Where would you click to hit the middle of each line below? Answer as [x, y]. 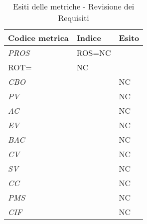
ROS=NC [94, 53]
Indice [89, 38]
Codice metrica [38, 38]
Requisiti [73, 18]
